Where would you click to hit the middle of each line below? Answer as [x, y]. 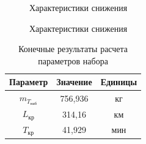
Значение [74, 82]
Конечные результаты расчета [73, 49]
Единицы [119, 82]
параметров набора [73, 60]
